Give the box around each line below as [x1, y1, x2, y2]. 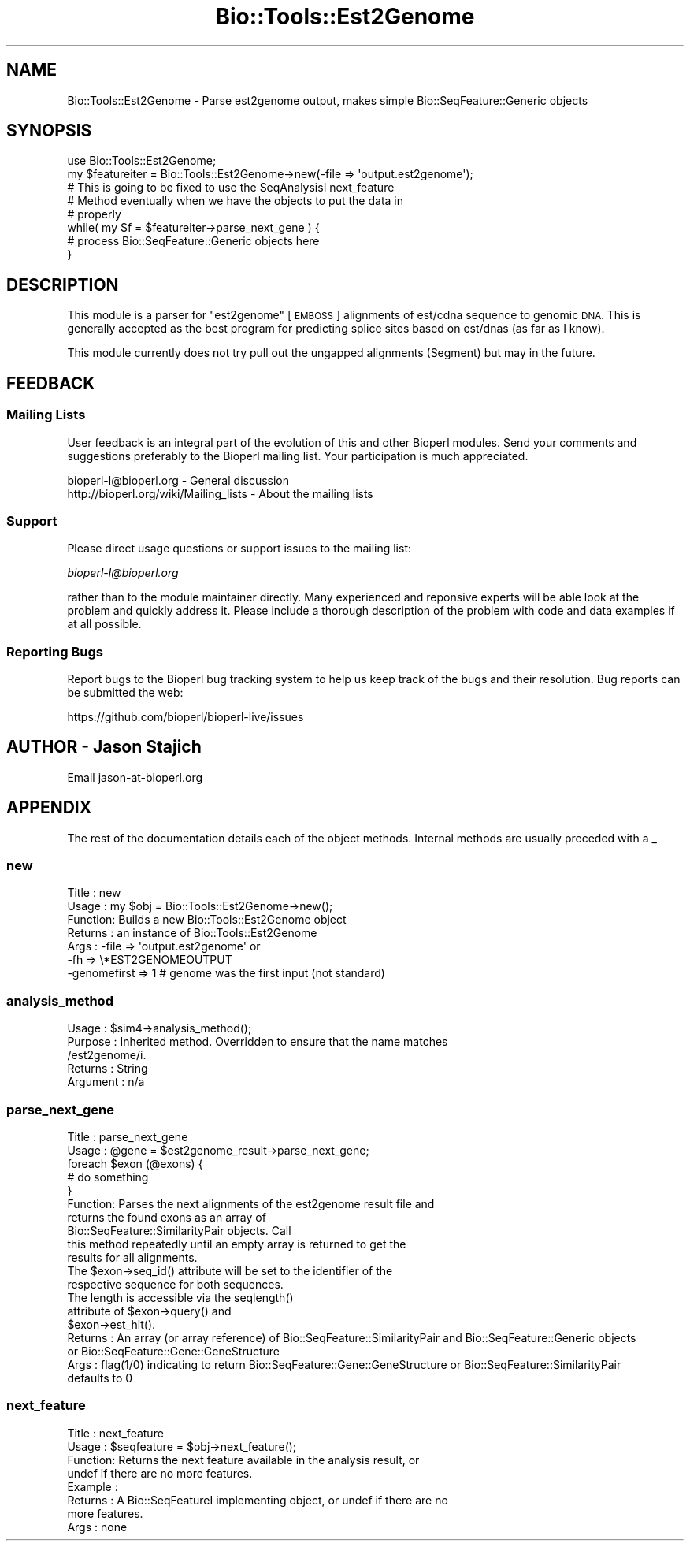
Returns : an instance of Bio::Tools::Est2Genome [67, 926, 317, 940]
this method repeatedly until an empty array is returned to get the [67, 1236, 406, 1251]
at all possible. [67, 617, 142, 631]
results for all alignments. [67, 1250, 198, 1264]
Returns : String [67, 1062, 148, 1076]
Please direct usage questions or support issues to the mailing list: [67, 541, 411, 556]
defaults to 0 [67, 1370, 133, 1385]
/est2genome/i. [67, 1048, 147, 1062]
